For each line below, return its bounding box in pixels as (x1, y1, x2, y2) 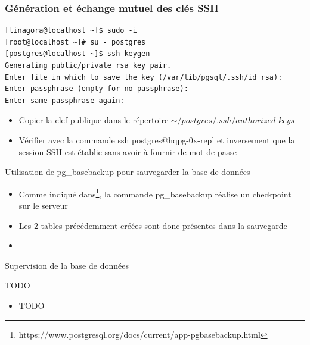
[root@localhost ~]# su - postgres (5, 37, 146, 46)
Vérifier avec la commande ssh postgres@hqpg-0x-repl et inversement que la (18, 133, 295, 146)
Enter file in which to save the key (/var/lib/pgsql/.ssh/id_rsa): (5, 73, 283, 81)
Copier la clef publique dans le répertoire (18, 114, 169, 126)
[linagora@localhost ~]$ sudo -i (5, 26, 137, 35)
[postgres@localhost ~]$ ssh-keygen (5, 49, 150, 58)
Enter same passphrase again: (5, 96, 125, 105)
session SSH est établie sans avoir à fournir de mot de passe (18, 145, 237, 158)
